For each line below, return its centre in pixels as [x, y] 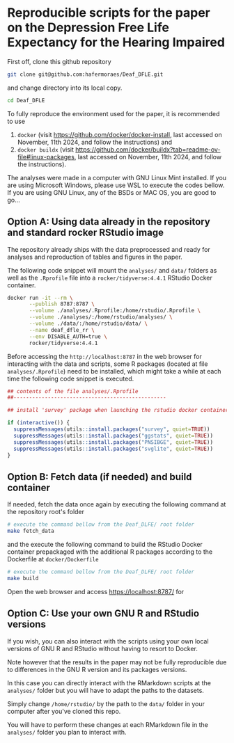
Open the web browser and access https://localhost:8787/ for [96, 591]
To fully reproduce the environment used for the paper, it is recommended [114, 113]
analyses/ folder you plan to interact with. [67, 732]
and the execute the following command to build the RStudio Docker [105, 544]
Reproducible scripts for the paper [109, 13]
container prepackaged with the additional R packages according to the [110, 552]
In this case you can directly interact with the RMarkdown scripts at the [109, 682]
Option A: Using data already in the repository [109, 222]
